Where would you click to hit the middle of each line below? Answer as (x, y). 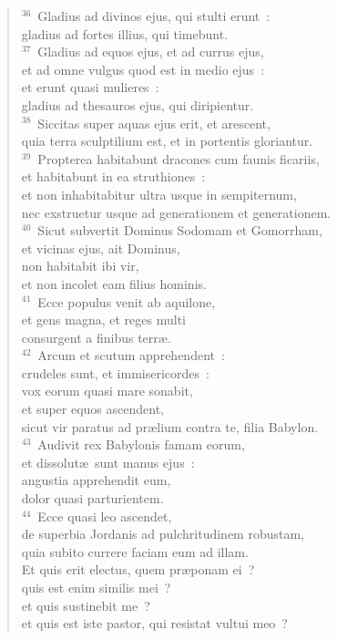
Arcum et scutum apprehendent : (131, 355)
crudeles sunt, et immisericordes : (115, 372)
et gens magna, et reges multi (104, 320)
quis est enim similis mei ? (96, 587)
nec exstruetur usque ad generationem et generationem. (176, 212)
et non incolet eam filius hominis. (114, 283)
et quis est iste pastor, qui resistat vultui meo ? (154, 623)
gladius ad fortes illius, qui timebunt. (125, 33)
